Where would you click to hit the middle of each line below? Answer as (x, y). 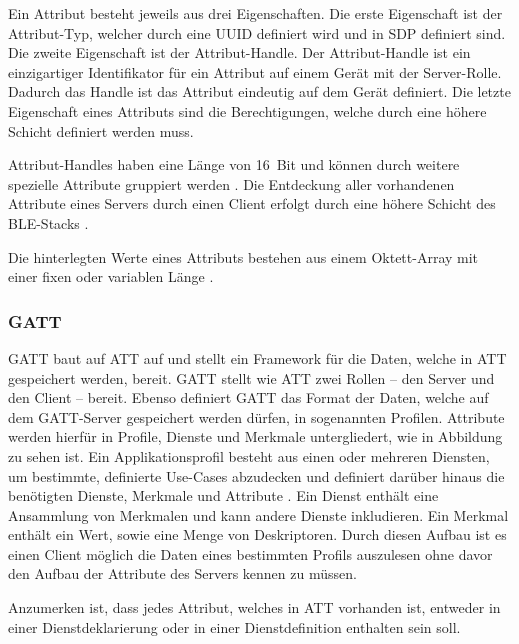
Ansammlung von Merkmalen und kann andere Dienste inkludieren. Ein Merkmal (258, 514)
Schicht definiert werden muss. (101, 130)
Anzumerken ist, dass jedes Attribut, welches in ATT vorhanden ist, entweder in (254, 607)
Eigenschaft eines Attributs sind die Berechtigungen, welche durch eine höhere (247, 110)
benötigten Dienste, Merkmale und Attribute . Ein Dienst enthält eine (223, 495)
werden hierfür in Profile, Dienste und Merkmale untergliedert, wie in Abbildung (255, 436)
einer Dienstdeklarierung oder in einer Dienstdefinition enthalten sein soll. (234, 626)
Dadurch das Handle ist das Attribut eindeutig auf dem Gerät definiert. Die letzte (259, 91)
